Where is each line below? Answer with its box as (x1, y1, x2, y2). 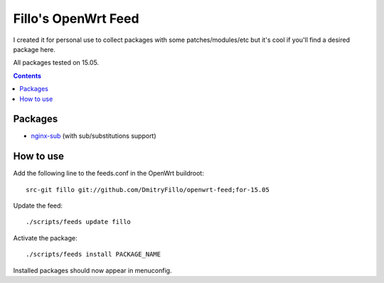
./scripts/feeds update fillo (26, 218, 132, 226)
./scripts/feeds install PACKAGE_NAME (26, 250, 161, 259)
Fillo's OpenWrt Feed (13, 11, 139, 26)
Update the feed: (13, 201, 63, 210)
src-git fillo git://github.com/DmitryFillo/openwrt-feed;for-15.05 (26, 186, 270, 193)
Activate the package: (13, 233, 78, 242)
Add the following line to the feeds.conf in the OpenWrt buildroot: (13, 169, 204, 178)
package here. (13, 45, 56, 53)
